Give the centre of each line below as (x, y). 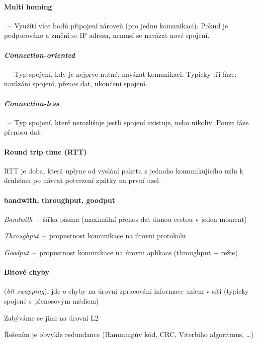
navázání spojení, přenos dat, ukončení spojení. (76, 84)
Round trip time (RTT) (45, 151)
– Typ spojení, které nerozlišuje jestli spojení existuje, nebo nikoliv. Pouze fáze (128, 122)
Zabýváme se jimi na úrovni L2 (51, 317)
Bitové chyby (27, 272)
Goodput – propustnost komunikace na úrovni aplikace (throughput (108, 252)
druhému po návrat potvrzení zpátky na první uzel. (83, 180)
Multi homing (28, 6)
